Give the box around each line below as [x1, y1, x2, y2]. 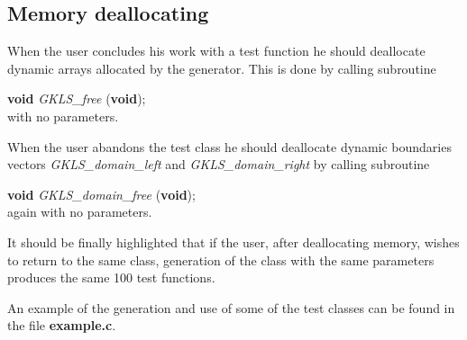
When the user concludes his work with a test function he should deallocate [7, 41, 426, 60]
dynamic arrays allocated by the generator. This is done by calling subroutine [7, 58, 436, 77]
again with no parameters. [7, 202, 152, 221]
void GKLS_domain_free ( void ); [7, 184, 196, 203]
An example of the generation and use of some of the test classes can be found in [7, 298, 455, 317]
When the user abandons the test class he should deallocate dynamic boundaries [7, 137, 452, 156]
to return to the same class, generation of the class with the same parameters [7, 250, 435, 269]
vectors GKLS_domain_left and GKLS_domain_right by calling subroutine [7, 155, 430, 174]
